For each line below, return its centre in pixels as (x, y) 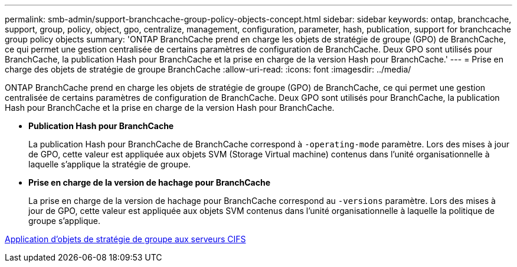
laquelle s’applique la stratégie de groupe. (109, 164)
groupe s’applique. (65, 221)
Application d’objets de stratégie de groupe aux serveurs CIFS (125, 239)
